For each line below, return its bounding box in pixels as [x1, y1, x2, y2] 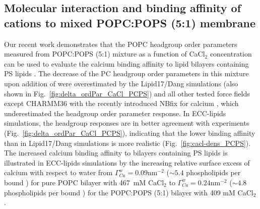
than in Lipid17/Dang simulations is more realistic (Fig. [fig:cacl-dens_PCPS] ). [4, 137, 251, 148]
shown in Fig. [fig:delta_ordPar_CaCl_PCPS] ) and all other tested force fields [4, 88, 250, 98]
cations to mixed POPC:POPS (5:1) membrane [4, 15, 256, 30]
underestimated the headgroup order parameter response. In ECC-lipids [4, 108, 226, 118]
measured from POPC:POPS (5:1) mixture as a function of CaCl [4, 48, 205, 59]
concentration [210, 48, 252, 59]
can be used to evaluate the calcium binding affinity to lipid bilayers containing [4, 58, 249, 69]
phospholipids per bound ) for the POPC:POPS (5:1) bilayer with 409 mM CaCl [4, 187, 253, 197]
